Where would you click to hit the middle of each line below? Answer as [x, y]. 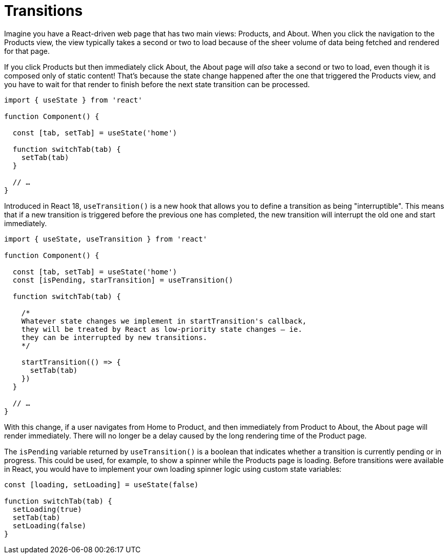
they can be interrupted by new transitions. [114, 337]
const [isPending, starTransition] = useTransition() [123, 280]
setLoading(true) [47, 509]
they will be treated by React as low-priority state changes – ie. [162, 329]
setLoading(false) [49, 525]
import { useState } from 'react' [73, 100]
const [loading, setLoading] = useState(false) [101, 484]
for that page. [27, 51]
